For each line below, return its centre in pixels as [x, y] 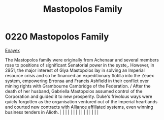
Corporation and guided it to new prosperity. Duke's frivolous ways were [79, 96]
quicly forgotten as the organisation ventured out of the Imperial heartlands [81, 101]
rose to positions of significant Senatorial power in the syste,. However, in [80, 65]
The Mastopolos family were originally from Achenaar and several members [82, 60]
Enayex [13, 50]
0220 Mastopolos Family [57, 37]
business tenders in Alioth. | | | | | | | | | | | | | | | [52, 112]
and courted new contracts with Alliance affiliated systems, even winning [79, 107]
